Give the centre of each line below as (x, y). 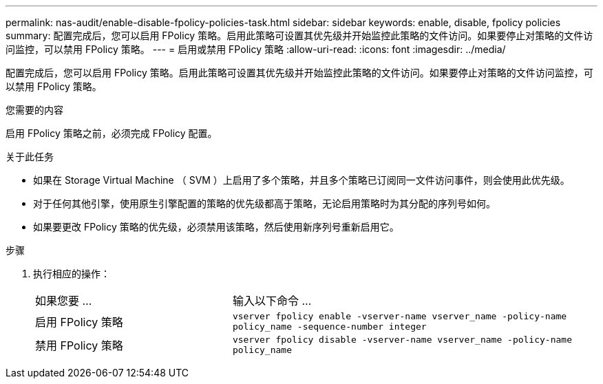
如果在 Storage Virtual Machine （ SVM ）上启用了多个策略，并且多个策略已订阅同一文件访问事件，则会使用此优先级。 (301, 180)
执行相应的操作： (72, 274)
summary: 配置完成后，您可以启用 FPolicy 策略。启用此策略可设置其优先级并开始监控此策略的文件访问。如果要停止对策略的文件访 (299, 35)
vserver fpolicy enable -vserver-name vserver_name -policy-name (400, 316)
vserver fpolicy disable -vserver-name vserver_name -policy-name (402, 340)
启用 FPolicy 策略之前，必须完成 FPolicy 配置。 (112, 133)
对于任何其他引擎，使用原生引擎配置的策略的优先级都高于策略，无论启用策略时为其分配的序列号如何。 (264, 203)
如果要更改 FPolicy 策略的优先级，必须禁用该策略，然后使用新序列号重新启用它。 (216, 227)
